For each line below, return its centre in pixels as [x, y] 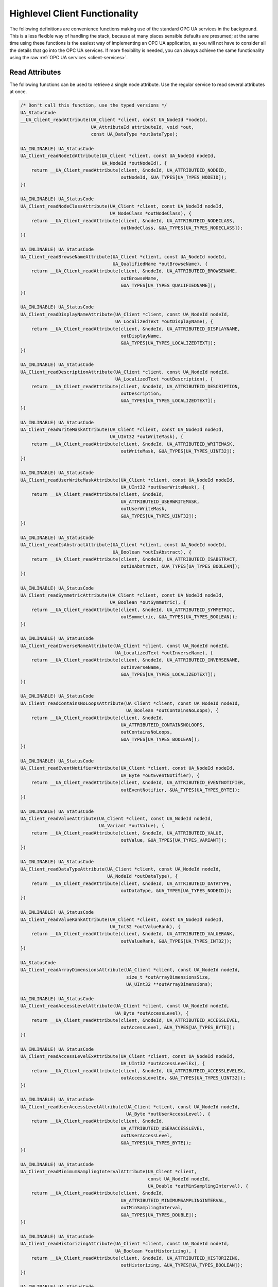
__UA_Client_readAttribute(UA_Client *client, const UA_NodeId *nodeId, [114, 120]
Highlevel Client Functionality [74, 13]
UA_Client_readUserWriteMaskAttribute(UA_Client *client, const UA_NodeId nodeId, [128, 480]
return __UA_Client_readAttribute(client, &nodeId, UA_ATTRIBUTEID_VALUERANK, [133, 934]
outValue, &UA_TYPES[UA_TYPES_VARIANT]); [174, 840]
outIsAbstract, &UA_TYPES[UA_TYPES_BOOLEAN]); [180, 567]
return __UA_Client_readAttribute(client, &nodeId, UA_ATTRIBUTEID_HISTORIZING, [136, 1258]
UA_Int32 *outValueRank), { [145, 926]
